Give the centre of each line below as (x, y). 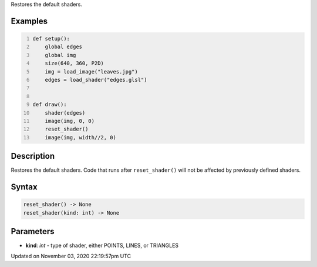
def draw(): (50, 105)
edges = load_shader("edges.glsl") (96, 80)
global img (60, 55)
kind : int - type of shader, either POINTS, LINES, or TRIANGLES (102, 246)
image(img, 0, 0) (70, 121)
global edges (63, 47)
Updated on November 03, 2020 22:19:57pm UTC (71, 256)
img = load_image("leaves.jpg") (91, 71)
